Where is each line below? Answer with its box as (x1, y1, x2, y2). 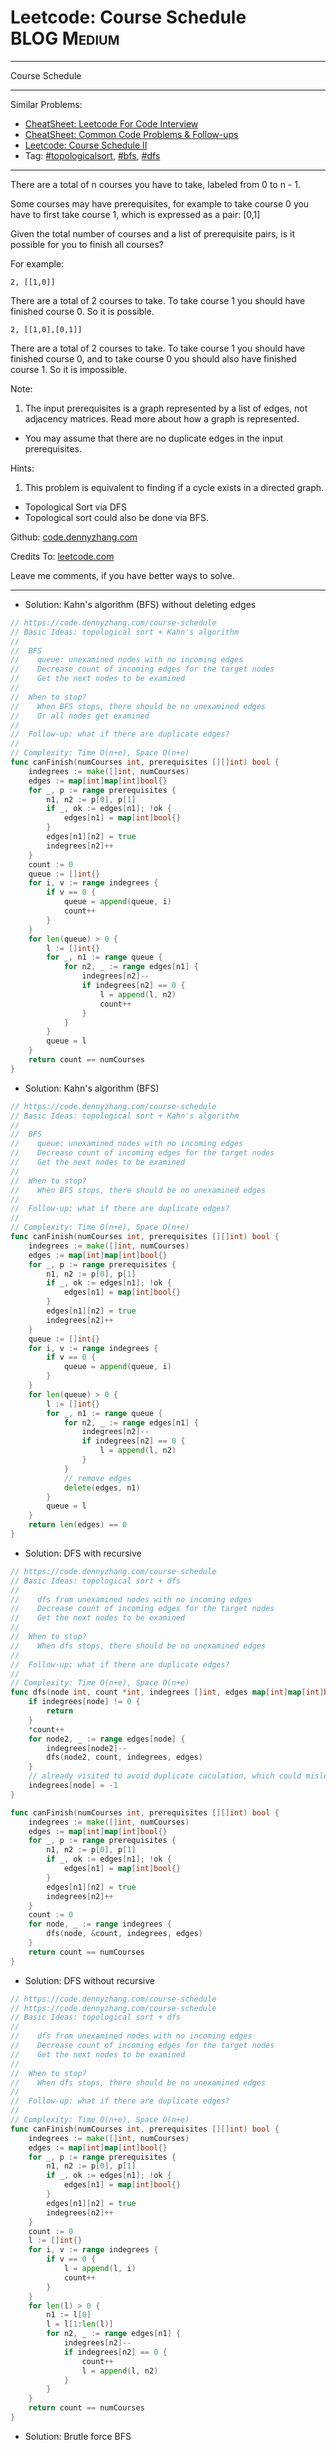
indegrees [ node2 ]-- (46, 1743, 128, 1753)
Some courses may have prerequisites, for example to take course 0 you (10, 197, 310, 210)
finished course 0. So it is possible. (10, 305, 155, 317)
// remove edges (63, 1473, 132, 1483)
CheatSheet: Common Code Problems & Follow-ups (24, 128, 239, 140)
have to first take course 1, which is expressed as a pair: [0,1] (10, 208, 261, 220)
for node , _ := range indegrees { (28, 1919, 172, 1930)
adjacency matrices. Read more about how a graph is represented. (24, 412, 300, 425)
